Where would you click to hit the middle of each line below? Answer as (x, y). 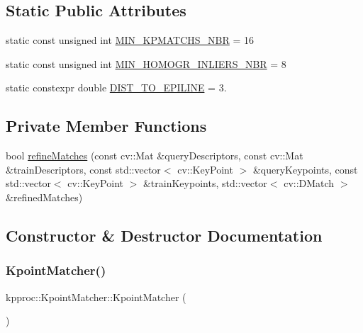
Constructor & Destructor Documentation (164, 235)
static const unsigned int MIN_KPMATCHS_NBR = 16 (130, 40)
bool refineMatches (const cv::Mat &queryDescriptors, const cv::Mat (155, 156)
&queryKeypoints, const (305, 169)
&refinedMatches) (44, 197)
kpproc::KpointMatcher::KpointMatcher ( (96, 297)
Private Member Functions (106, 126)
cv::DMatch (309, 183)
